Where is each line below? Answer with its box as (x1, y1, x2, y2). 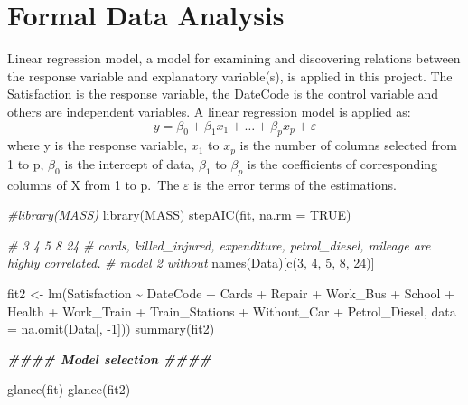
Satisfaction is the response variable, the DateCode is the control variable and (7, 84, 439, 103)
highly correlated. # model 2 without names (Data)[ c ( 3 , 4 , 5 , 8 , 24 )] (7, 253, 375, 272)
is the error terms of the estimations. (193, 174, 397, 193)
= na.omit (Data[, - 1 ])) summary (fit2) (7, 319, 215, 338)
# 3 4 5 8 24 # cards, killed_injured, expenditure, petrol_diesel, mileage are (7, 235, 431, 254)
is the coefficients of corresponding (247, 154, 438, 173)
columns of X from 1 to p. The (7, 174, 180, 193)
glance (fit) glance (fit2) (7, 380, 131, 399)
